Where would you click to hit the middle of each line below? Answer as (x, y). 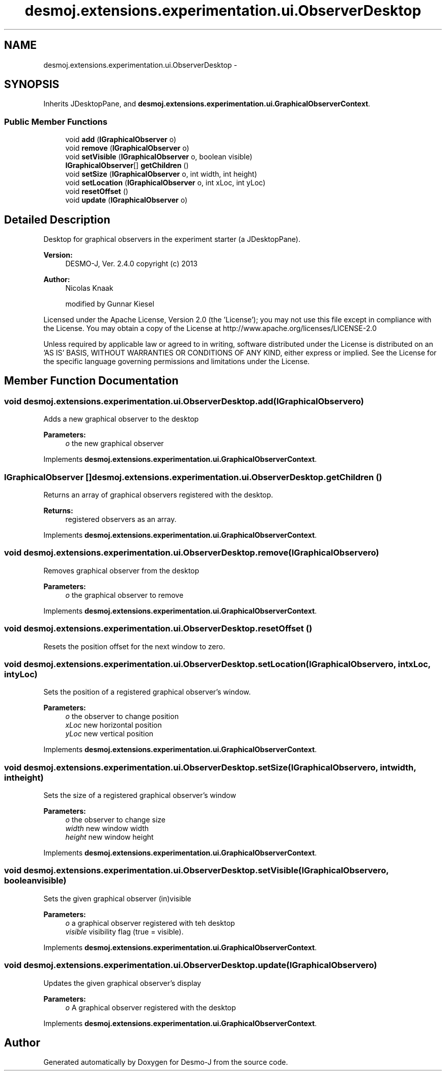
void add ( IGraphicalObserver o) (121, 140)
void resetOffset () (97, 191)
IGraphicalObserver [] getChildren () (127, 166)
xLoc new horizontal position (114, 725)
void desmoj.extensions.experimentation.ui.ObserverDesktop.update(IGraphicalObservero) (191, 965)
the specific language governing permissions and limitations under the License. (177, 362)
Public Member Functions (56, 121)
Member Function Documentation (91, 381)
